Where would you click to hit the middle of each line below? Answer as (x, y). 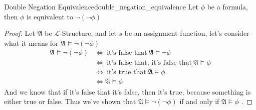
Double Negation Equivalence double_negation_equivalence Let (101, 6)
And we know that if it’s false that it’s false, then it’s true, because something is (127, 91)
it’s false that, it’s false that (149, 63)
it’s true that (126, 72)
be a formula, (227, 6)
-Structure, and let (88, 33)
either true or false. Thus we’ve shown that (70, 101)
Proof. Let (20, 33)
